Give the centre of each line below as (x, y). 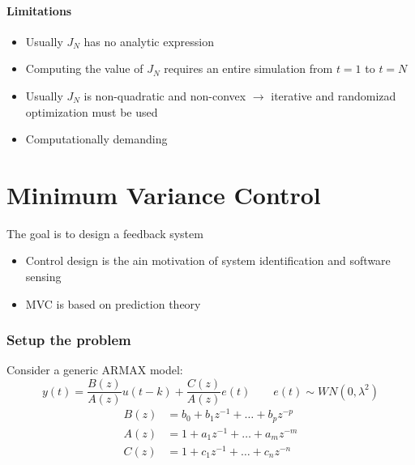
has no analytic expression (149, 41)
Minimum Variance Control (164, 194)
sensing (43, 277)
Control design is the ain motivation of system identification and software (208, 260)
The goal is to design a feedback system (105, 233)
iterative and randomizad (334, 95)
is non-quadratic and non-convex (165, 95)
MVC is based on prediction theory (113, 303)
